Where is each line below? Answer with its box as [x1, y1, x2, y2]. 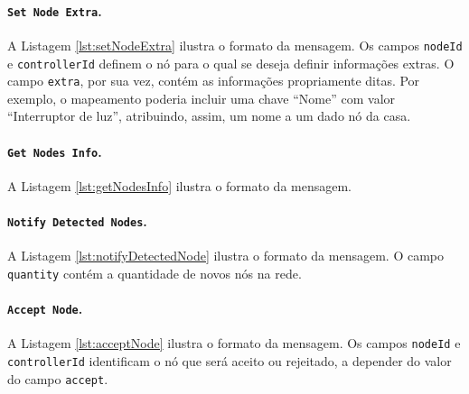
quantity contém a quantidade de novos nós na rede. [7, 263, 302, 282]
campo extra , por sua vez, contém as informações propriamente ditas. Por [7, 71, 420, 90]
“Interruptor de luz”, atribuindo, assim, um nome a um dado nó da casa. [7, 106, 411, 125]
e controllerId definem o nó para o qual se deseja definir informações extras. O [7, 53, 455, 72]
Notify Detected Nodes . [7, 212, 147, 231]
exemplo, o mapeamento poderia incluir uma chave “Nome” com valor [7, 88, 396, 107]
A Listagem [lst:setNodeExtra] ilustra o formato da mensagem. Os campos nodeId [7, 35, 463, 54]
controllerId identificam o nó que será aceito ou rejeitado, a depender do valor [7, 352, 452, 371]
